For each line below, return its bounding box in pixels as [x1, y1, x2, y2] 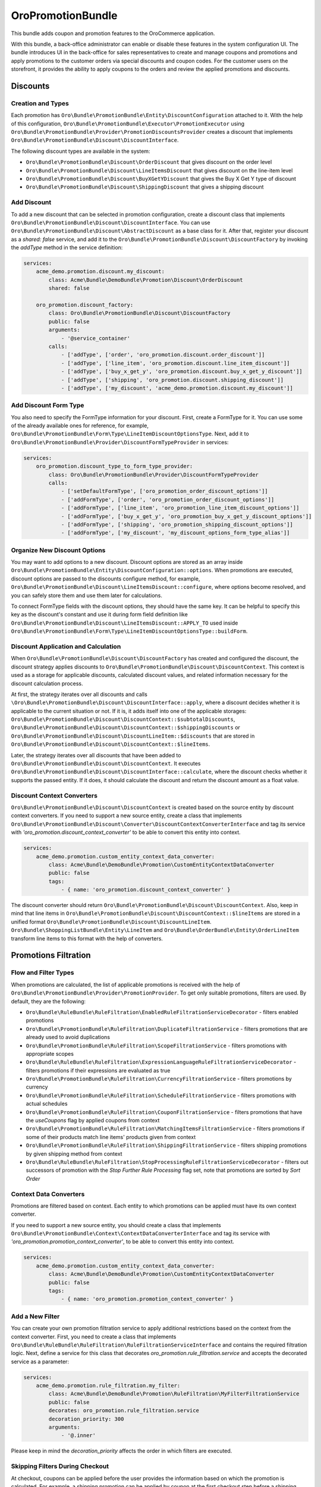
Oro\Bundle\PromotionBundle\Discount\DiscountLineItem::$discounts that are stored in [11, 732, 255, 739]
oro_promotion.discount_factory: [36, 302, 134, 309]
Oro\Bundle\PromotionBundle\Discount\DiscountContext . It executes [11, 760, 201, 767]
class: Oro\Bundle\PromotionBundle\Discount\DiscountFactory [48, 310, 231, 316]
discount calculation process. [11, 680, 83, 687]
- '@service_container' [61, 335, 131, 341]
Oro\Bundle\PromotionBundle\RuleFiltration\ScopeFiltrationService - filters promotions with [26, 1041, 287, 1049]
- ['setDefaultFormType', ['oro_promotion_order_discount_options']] [61, 488, 269, 495]
